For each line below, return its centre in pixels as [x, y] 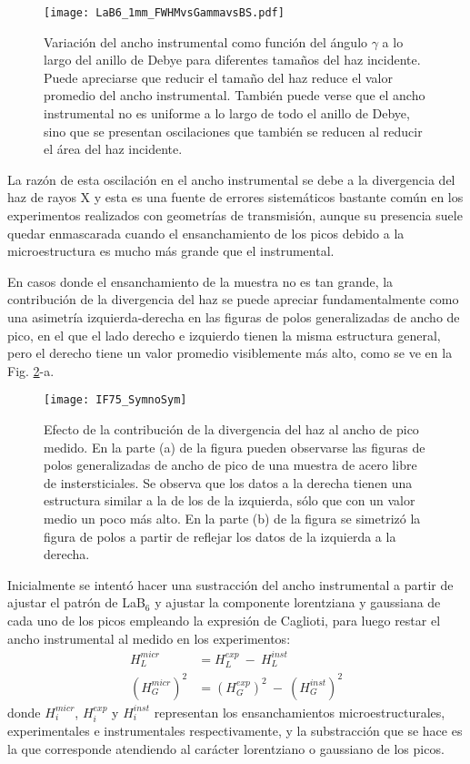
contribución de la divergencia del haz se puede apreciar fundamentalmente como [233, 299]
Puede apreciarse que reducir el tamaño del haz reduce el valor [218, 77]
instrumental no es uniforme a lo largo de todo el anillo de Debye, [227, 113]
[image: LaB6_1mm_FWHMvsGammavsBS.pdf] [164, 13]
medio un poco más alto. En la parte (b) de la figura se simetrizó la [232, 518]
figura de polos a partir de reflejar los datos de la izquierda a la [220, 536]
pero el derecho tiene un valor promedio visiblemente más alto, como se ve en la [230, 353]
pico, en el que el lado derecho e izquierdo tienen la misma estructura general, [224, 335]
